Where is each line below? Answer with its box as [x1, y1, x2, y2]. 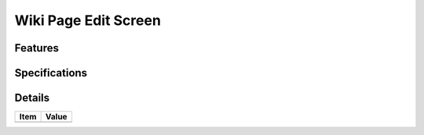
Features [14, 41, 59, 55]
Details [14, 91, 50, 105]
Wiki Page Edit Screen [14, 12, 161, 29]
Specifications [14, 66, 88, 80]
